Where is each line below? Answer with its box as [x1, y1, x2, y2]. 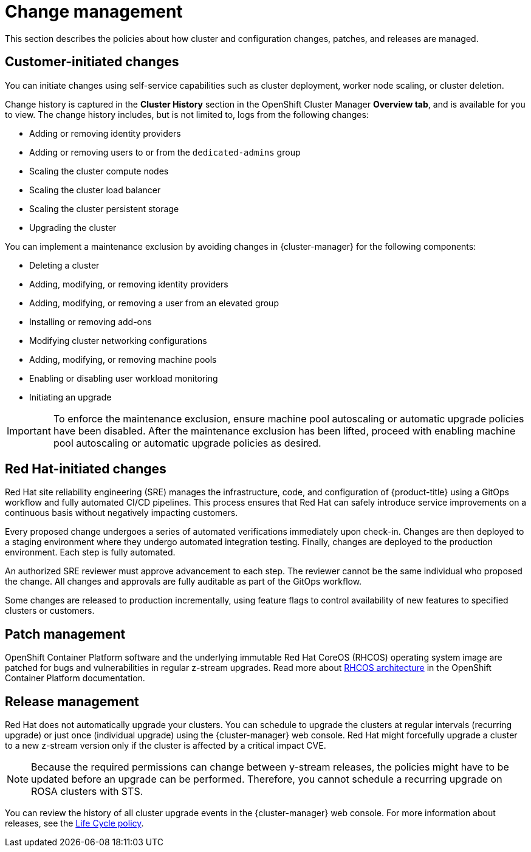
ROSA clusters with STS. [31, 785, 143, 798]
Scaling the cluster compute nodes [29, 165, 169, 176]
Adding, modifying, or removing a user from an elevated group [29, 297, 279, 308]
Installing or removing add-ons [29, 316, 152, 327]
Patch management [5, 626, 126, 642]
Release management [5, 693, 139, 709]
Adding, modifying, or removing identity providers [29, 278, 228, 289]
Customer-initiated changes [5, 54, 179, 70]
